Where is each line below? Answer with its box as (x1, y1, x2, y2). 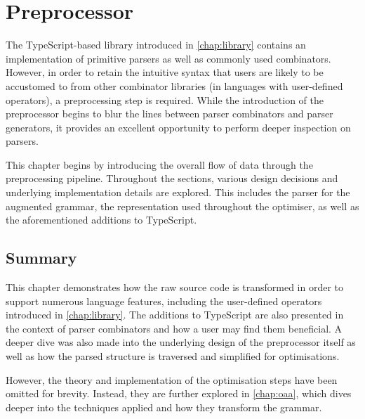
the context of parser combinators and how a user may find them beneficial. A (6, 321, 343, 335)
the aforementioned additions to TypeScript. (6, 212, 197, 227)
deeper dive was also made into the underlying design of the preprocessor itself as (6, 335, 356, 349)
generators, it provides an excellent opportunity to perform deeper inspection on (6, 120, 351, 134)
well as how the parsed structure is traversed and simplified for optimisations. (6, 349, 340, 363)
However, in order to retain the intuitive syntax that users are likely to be (6, 65, 324, 79)
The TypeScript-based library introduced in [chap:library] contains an (6, 37, 306, 52)
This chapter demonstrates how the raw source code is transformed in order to (6, 280, 344, 295)
